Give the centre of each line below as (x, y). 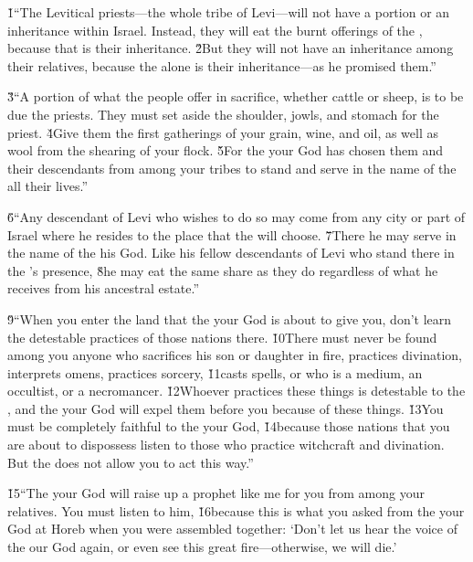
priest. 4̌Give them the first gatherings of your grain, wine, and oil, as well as (223, 132)
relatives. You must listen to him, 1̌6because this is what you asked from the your (236, 510)
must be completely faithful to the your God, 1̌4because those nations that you (229, 426)
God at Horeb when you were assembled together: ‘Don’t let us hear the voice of (232, 529)
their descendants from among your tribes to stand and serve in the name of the (232, 168)
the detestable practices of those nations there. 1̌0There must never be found (222, 337)
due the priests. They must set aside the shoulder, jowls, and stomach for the (223, 114)
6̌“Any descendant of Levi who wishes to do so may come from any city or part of (236, 216)
